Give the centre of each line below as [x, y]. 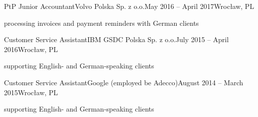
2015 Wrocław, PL [31, 92]
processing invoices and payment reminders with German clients [101, 23]
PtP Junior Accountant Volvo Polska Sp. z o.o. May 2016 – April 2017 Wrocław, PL [129, 6]
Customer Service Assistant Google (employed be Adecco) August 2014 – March [124, 82]
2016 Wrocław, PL [31, 49]
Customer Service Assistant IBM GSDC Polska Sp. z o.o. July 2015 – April [116, 39]
